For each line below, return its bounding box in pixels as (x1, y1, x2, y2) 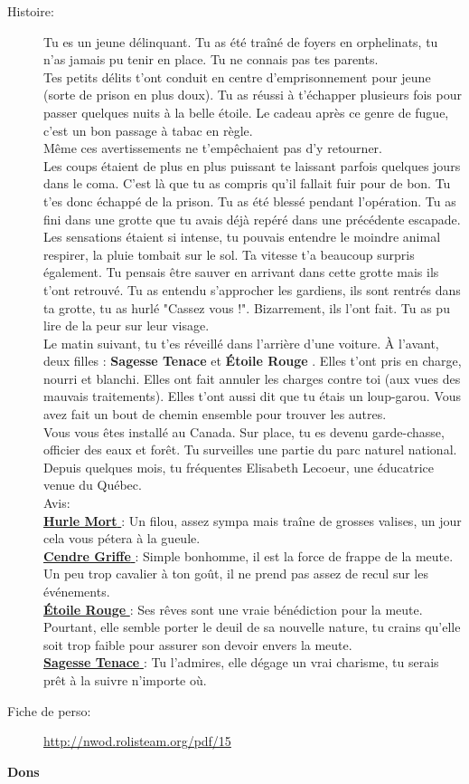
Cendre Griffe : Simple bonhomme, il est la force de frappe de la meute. (43, 546, 454, 565)
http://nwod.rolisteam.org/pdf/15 (43, 731, 231, 751)
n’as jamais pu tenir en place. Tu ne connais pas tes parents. (43, 50, 379, 69)
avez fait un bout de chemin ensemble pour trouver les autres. (43, 405, 387, 424)
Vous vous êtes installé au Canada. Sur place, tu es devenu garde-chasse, (43, 422, 445, 441)
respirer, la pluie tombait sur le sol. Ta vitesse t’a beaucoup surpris (43, 244, 415, 263)
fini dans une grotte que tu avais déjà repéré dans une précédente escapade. (43, 209, 461, 228)
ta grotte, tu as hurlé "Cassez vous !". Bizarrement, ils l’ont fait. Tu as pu (43, 298, 450, 317)
